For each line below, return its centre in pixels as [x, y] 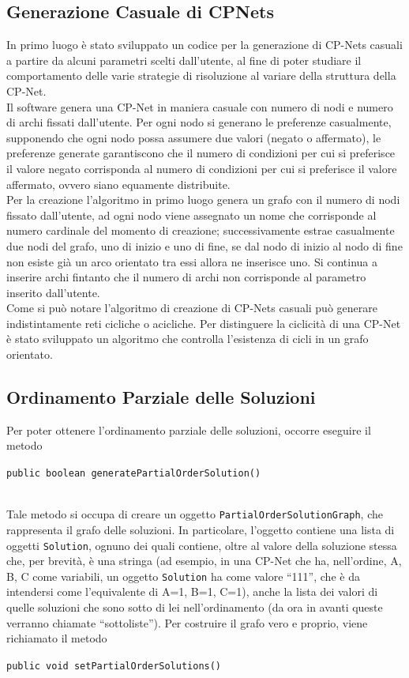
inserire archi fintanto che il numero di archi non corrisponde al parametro [186, 277]
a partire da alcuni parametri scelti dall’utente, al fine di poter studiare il [184, 60]
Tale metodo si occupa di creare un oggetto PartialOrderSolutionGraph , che [195, 514]
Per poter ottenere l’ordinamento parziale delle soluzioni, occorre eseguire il [189, 429]
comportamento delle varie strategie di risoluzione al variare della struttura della [201, 75]
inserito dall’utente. [53, 292]
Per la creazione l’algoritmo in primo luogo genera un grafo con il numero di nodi [203, 200]
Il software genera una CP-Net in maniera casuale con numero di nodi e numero [200, 106]
